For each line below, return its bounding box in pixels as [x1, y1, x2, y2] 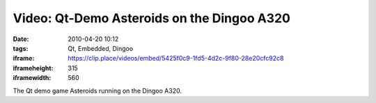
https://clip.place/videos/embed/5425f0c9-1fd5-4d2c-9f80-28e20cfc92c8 [68, 54, 284, 63]
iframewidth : [13, 74, 52, 82]
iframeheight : [13, 63, 54, 72]
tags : [13, 44, 29, 52]
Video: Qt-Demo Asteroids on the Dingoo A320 [13, 10, 290, 26]
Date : [13, 35, 29, 43]
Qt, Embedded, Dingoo [68, 44, 134, 52]
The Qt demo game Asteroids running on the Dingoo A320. [13, 86, 182, 95]
